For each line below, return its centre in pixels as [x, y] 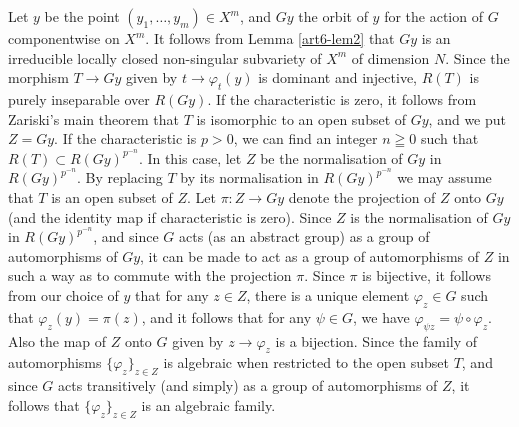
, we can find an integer [305, 138]
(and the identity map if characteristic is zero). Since [170, 216]
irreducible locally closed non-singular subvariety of [165, 57]
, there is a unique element [328, 295]
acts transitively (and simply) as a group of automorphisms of [247, 385]
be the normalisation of [331, 157]
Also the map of [57, 340]
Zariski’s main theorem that [93, 118]
